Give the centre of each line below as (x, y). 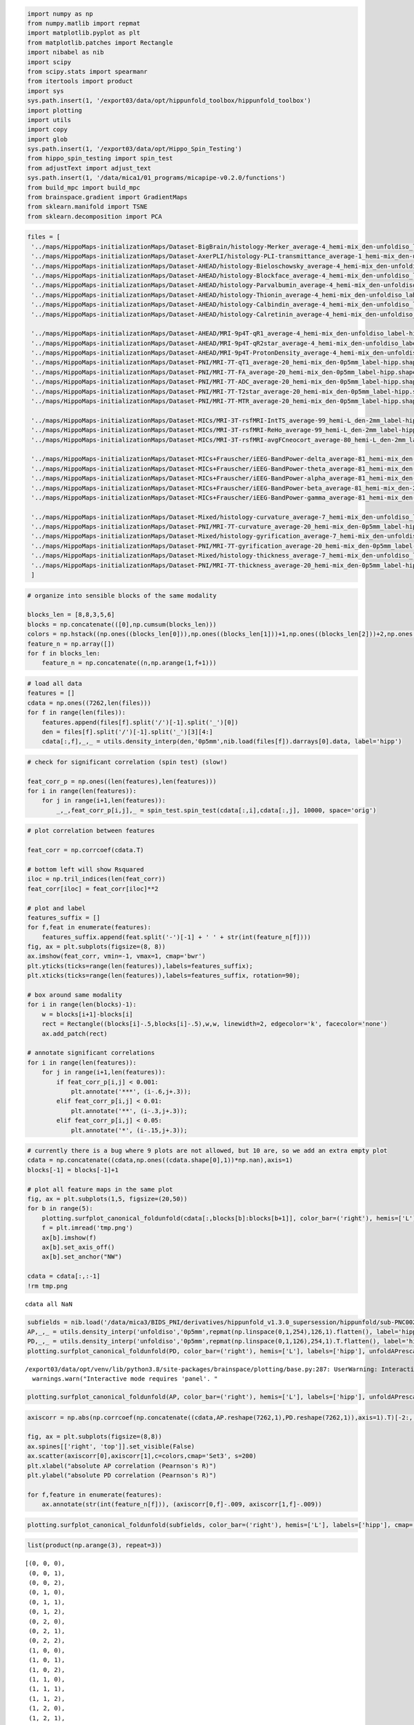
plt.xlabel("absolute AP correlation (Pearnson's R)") (122, 1466)
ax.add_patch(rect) (75, 1034)
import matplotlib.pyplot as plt (84, 33)
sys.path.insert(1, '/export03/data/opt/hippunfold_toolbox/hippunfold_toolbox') (169, 101)
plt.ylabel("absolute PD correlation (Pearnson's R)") (122, 1475)
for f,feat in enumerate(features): (89, 927)
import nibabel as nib (66, 52)
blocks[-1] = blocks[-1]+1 (73, 1170)
